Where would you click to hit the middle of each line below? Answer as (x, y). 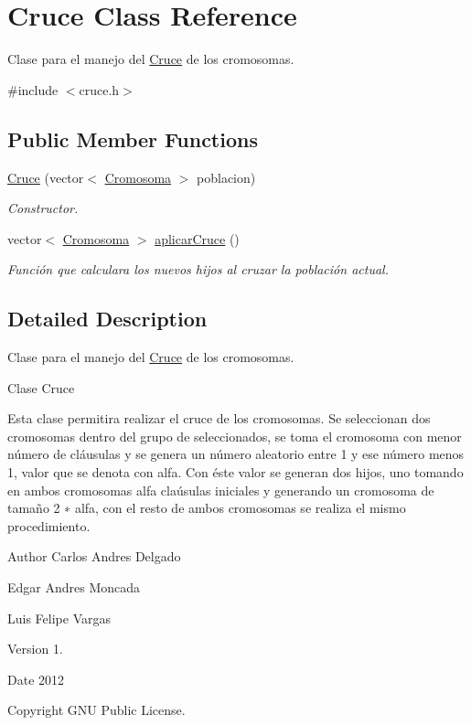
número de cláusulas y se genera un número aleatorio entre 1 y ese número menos (236, 454)
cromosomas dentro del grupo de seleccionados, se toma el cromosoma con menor (235, 436)
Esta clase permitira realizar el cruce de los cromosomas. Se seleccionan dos (219, 418)
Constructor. (43, 208)
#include (33, 89)
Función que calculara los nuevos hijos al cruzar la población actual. (198, 269)
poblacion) (226, 177)
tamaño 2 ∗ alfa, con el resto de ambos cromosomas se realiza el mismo (207, 508)
